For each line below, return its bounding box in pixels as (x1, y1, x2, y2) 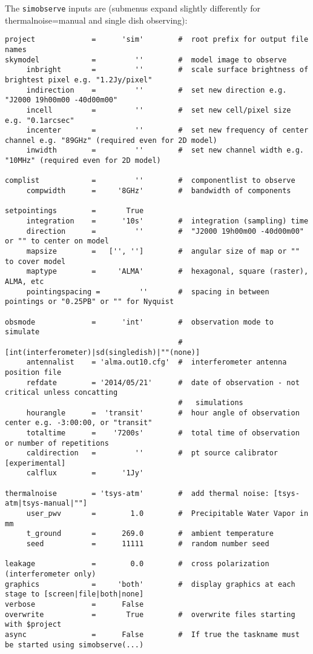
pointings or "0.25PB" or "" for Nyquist (5, 297, 174, 306)
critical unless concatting (5, 388, 118, 397)
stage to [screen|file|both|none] (5, 590, 144, 599)
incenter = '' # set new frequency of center (26, 126, 309, 135)
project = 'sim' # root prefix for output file (5, 35, 309, 44)
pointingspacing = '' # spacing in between (26, 287, 269, 296)
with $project (5, 620, 62, 629)
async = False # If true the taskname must (5, 630, 300, 639)
